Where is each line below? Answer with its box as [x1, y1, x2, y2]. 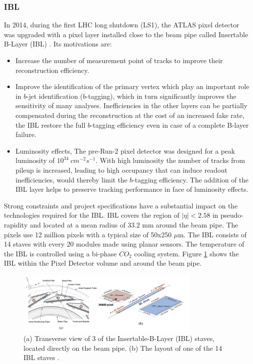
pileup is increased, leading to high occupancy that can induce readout [15, 164, 228, 175]
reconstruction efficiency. [15, 65, 90, 75]
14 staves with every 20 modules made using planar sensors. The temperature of [4, 239, 245, 249]
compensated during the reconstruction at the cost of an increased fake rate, [15, 110, 245, 120]
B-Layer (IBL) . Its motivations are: [4, 39, 112, 49]
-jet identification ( [26, 91, 83, 101]
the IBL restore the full [15, 119, 86, 130]
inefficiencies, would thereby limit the [15, 174, 128, 184]
